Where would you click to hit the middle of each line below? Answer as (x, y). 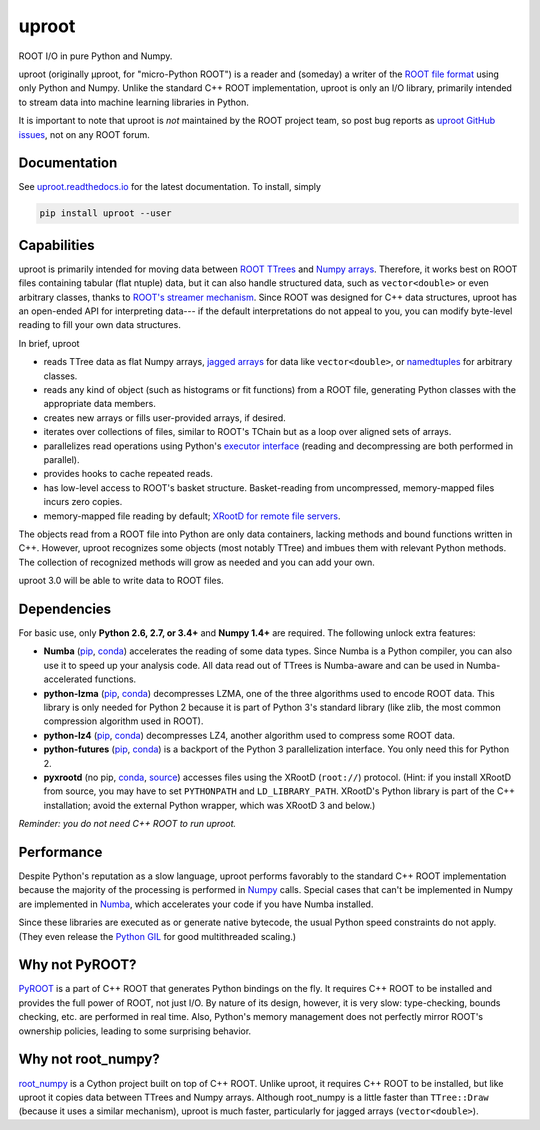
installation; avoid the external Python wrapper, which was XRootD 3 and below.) (209, 805)
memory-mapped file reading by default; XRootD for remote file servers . (192, 516)
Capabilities (56, 245)
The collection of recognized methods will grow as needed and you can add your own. (196, 562)
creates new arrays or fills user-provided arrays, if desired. (165, 417)
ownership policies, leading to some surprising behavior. (135, 1031)
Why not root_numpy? (89, 1059)
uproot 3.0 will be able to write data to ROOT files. (121, 581)
